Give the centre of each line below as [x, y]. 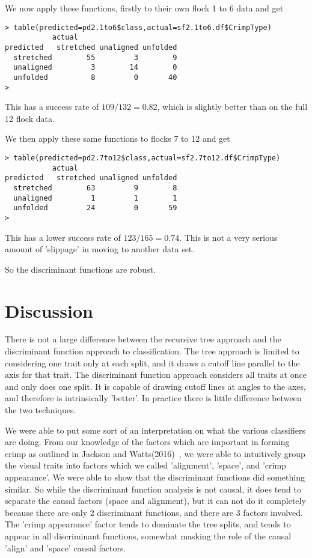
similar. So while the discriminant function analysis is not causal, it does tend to [153, 489]
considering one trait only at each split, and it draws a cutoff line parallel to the [152, 362]
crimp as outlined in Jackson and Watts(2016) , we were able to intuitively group [155, 453]
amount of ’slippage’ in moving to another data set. [100, 249]
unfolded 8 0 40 [95, 77]
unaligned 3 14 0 [95, 68]
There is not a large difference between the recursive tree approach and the [143, 339]
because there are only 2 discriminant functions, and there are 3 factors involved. [154, 512]
